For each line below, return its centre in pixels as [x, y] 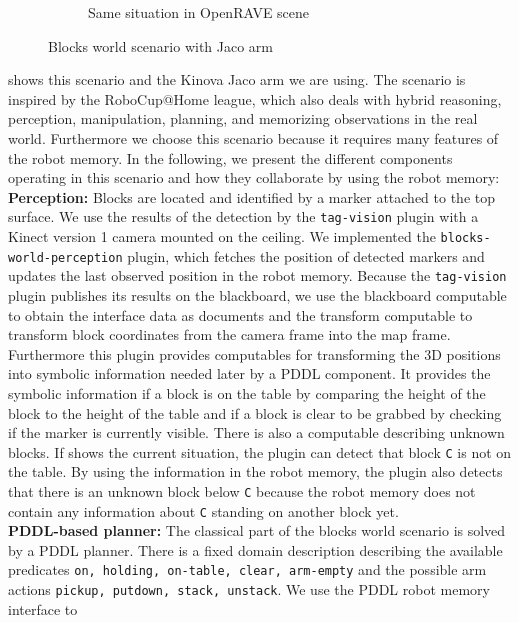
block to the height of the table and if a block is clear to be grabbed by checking [255, 412]
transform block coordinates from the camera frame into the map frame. [229, 334]
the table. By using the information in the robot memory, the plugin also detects [255, 471]
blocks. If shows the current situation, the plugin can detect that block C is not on [260, 451]
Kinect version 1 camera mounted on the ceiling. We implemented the [222, 236]
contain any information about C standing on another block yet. [203, 510]
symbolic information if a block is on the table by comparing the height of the [247, 392]
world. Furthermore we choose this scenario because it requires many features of [253, 137]
